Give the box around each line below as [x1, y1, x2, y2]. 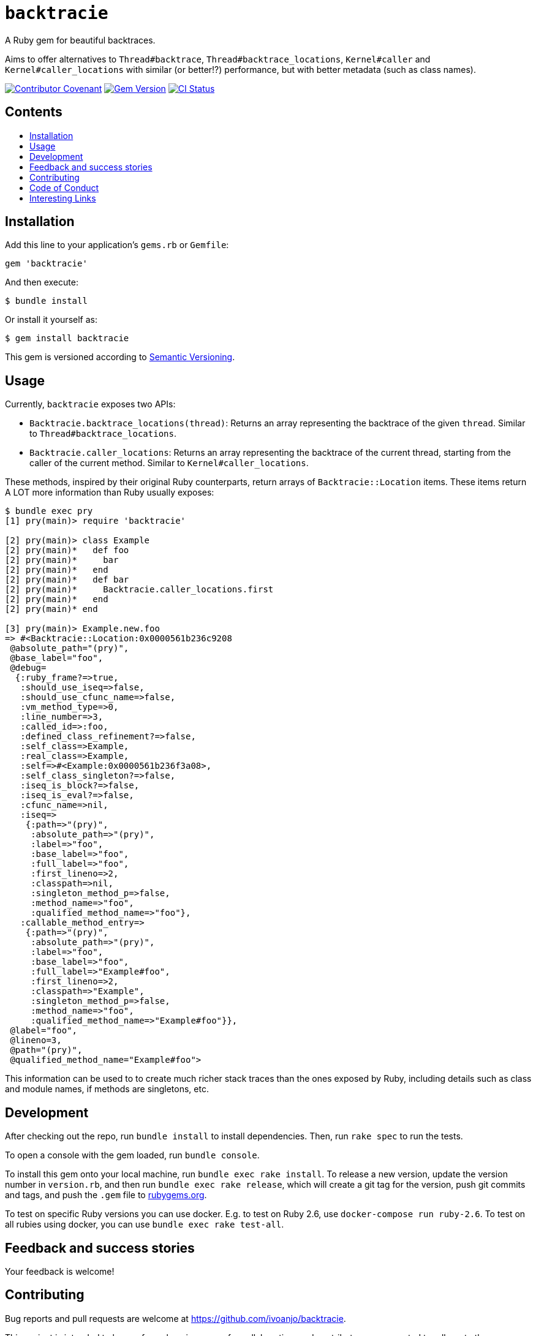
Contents [5, 104, 62, 120]
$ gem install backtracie [5, 333, 129, 344]
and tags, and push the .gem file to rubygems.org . [5, 1190, 207, 1201]
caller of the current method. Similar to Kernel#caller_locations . [29, 458, 309, 469]
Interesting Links [29, 192, 96, 203]
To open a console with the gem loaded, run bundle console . [5, 1150, 260, 1161]
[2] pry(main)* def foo [5, 545, 129, 556]
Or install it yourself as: [5, 314, 97, 325]
